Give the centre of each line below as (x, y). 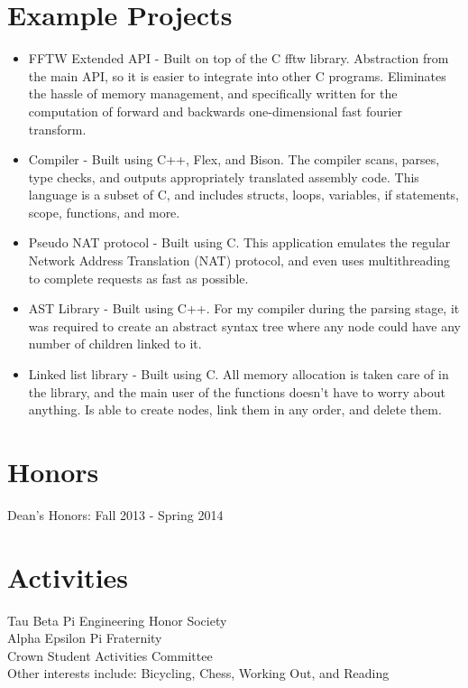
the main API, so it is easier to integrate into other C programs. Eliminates (237, 75)
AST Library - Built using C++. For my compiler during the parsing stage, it (244, 308)
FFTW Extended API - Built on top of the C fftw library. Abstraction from (239, 58)
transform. (57, 129)
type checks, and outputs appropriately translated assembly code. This (224, 177)
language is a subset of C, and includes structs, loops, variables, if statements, (244, 195)
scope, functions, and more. (104, 212)
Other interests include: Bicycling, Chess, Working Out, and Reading (198, 673)
